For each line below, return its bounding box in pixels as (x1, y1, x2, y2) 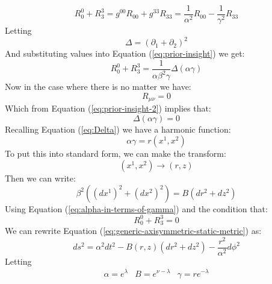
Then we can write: (5, 171, 76, 184)
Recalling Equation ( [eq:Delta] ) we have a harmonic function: (5, 122, 231, 135)
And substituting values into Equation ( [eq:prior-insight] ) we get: (5, 47, 245, 60)
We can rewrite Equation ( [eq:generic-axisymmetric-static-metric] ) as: (5, 224, 262, 237)
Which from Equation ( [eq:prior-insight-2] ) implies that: (5, 102, 211, 115)
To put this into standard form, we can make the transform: (5, 147, 226, 160)
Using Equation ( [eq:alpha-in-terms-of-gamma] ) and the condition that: (5, 202, 268, 215)
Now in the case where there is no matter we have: (5, 80, 191, 93)
